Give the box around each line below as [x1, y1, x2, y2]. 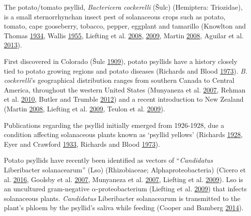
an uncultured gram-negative [4, 184, 90, 194]
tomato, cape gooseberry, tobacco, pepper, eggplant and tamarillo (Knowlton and [4, 21, 246, 31]
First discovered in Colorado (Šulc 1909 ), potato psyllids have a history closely [4, 56, 237, 66]
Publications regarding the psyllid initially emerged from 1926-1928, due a [4, 120, 224, 130]
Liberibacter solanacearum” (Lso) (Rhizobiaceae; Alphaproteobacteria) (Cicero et [4, 164, 246, 174]
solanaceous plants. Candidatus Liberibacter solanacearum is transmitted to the [4, 193, 240, 203]
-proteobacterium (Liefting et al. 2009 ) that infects [96, 184, 247, 194]
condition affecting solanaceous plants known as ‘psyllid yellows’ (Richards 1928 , [4, 129, 243, 139]
